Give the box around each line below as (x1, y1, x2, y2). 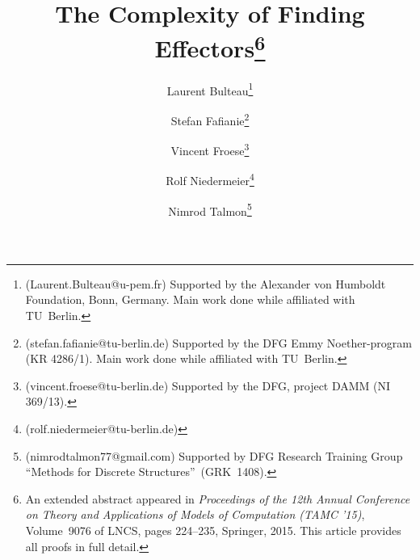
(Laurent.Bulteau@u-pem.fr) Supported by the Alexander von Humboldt (25, 275, 386, 292)
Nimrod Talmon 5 (168, 200, 252, 219)
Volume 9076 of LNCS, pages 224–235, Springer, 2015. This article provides (25, 522, 401, 539)
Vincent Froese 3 (170, 140, 250, 158)
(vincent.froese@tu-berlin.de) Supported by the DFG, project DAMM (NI (25, 377, 391, 394)
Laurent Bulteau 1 (166, 79, 254, 99)
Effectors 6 (154, 28, 266, 65)
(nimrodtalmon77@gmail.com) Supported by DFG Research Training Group (25, 447, 403, 464)
